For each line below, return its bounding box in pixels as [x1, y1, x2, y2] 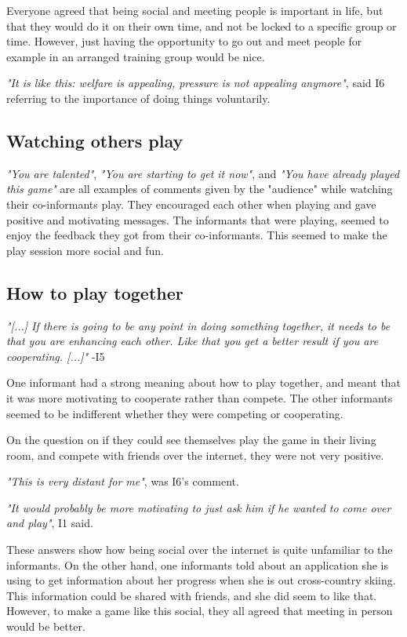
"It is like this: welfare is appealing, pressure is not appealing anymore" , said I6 [6, 75, 385, 91]
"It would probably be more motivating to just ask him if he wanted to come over [6, 499, 391, 515]
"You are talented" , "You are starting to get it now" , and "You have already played [6, 165, 400, 181]
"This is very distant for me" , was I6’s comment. [6, 473, 239, 490]
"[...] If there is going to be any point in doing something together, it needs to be [6, 317, 391, 333]
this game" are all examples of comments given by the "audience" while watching [6, 180, 393, 197]
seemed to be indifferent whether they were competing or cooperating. [6, 405, 343, 421]
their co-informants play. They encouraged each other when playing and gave [6, 195, 376, 212]
